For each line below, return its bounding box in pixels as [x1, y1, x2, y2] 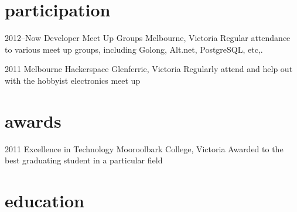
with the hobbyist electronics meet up [5, 74, 141, 86]
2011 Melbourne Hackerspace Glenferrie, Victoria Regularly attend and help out [5, 63, 293, 75]
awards [5, 108, 62, 132]
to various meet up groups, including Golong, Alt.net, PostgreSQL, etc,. [5, 43, 263, 55]
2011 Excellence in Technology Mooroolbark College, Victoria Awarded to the [5, 142, 284, 155]
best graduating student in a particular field [5, 154, 163, 166]
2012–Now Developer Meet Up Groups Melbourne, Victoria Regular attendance [5, 32, 291, 44]
